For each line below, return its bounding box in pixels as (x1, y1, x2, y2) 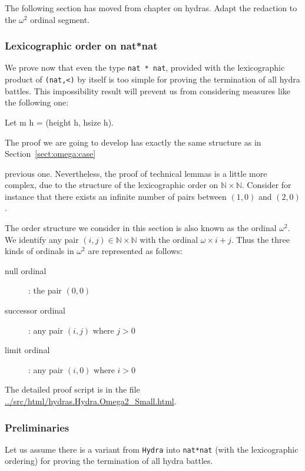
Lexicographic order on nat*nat (5, 38, 158, 53)
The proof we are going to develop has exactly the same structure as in (5, 136, 261, 148)
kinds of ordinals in (5, 245, 74, 257)
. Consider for (241, 179, 291, 191)
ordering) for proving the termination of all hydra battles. (5, 454, 213, 467)
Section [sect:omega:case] (5, 147, 96, 160)
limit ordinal (5, 344, 50, 356)
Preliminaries (5, 420, 69, 434)
